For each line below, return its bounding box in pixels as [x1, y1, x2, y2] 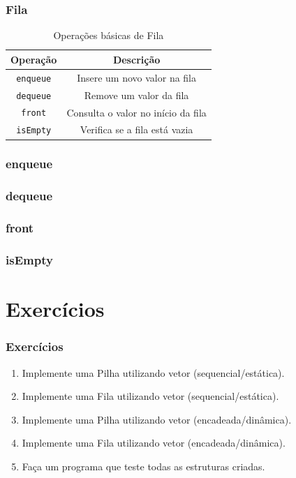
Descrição [112, 52, 161, 66]
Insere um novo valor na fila [77, 70, 197, 84]
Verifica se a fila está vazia [80, 122, 193, 137]
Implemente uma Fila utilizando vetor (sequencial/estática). [22, 389, 279, 403]
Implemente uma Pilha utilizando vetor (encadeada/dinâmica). [22, 412, 292, 426]
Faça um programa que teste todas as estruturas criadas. [22, 458, 265, 473]
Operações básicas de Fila [53, 28, 164, 43]
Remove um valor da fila [84, 87, 189, 102]
